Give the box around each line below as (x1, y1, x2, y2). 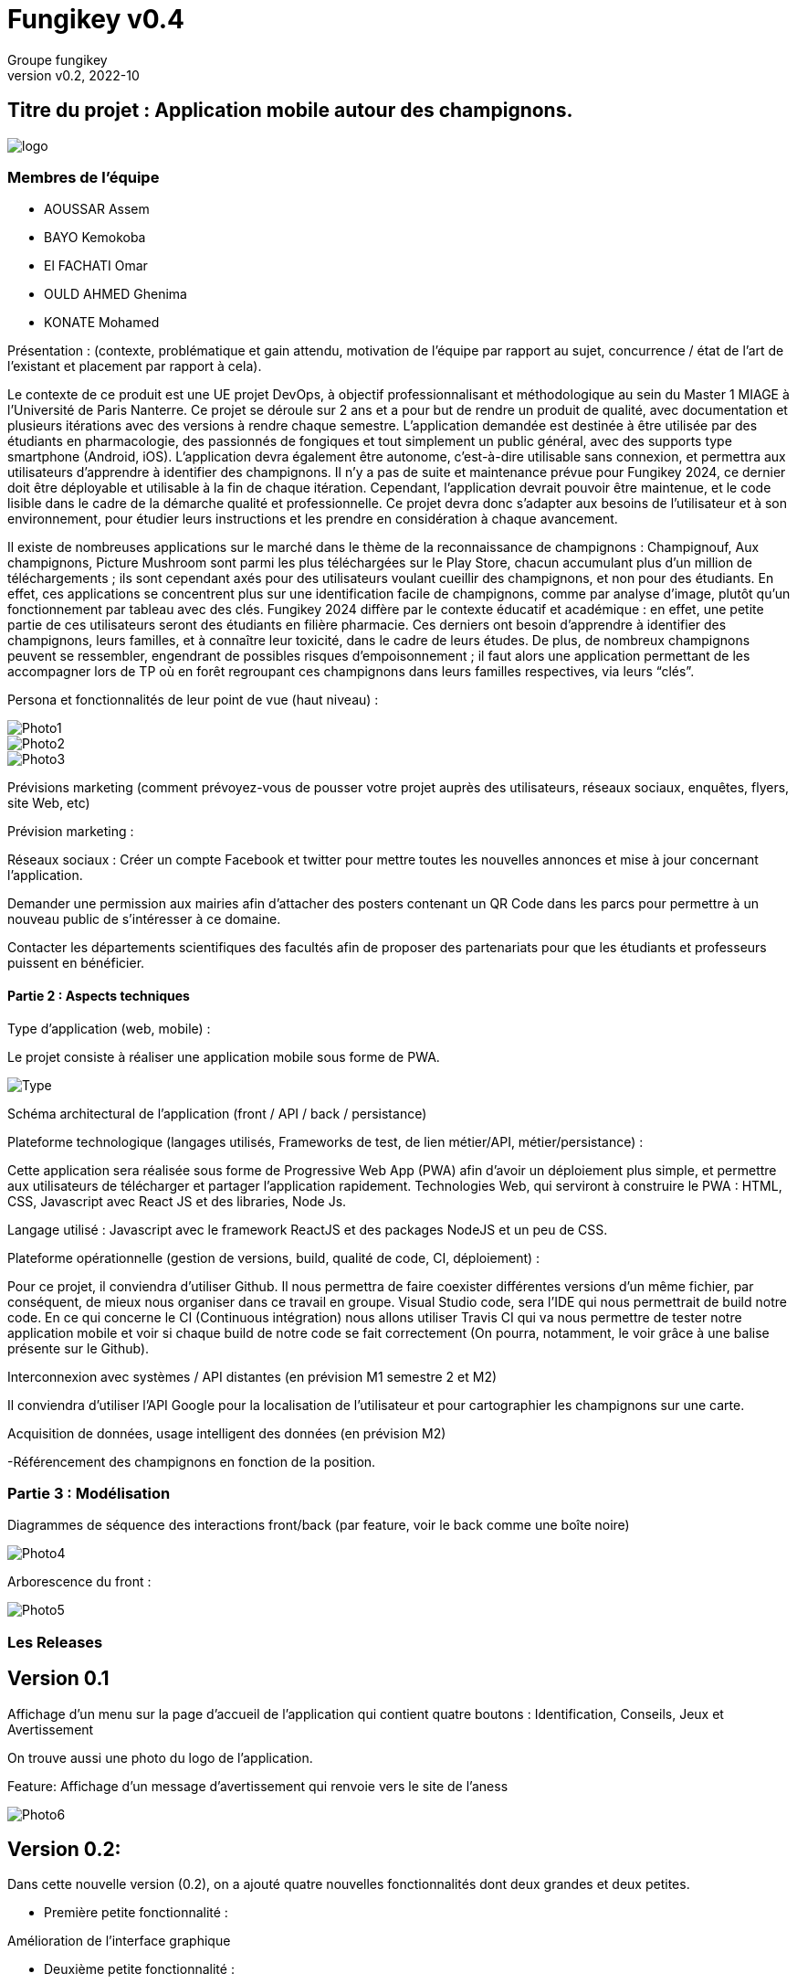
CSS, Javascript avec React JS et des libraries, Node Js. (7, 1193, 347, 1209)
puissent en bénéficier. (7, 955, 145, 971)
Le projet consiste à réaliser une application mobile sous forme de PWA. (7, 1048, 440, 1065)
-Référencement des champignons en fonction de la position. (7, 1453, 376, 1469)
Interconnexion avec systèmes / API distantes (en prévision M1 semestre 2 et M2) (7, 1368, 498, 1385)
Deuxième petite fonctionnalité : (44, 1961, 235, 1978)
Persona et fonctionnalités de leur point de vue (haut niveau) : (7, 692, 379, 708)
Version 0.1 (7, 1667, 110, 1691)
